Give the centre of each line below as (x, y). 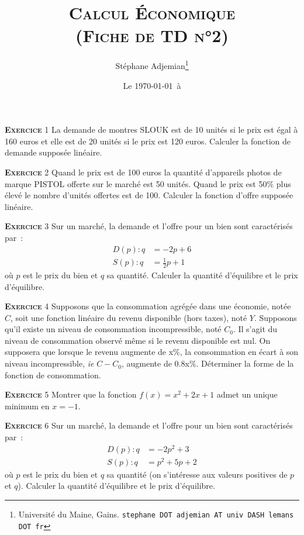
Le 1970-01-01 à (152, 85)
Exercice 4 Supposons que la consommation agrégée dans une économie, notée (148, 306)
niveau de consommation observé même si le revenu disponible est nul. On (138, 340)
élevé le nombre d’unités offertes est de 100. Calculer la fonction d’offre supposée (149, 195)
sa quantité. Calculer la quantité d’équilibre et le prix (202, 275)
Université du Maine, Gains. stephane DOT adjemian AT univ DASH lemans (156, 514)
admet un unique (247, 394)
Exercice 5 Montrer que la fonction (71, 394)
